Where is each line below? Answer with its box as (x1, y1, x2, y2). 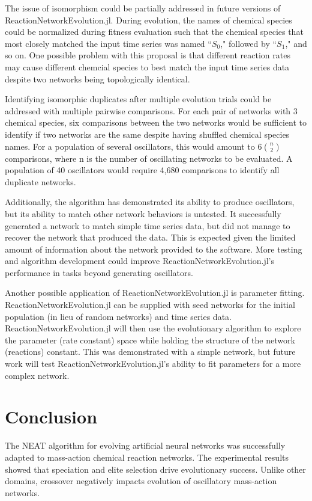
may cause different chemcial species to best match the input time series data (5, 60, 290, 73)
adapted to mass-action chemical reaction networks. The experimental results (5, 450, 289, 463)
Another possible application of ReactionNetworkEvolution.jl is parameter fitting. (5, 286, 305, 299)
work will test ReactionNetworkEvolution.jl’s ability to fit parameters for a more (5, 357, 301, 370)
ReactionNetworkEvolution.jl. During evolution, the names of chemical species (5, 13, 292, 26)
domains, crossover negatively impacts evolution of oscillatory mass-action (5, 475, 277, 487)
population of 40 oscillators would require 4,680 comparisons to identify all (5, 164, 280, 176)
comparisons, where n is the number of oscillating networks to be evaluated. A (5, 152, 293, 164)
